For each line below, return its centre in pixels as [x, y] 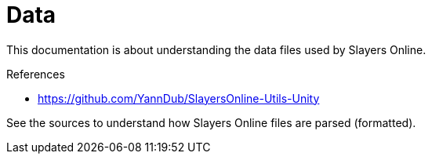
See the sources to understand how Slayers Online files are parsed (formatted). [211, 122]
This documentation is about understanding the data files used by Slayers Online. [216, 49]
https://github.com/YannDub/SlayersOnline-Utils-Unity [179, 98]
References [36, 74]
